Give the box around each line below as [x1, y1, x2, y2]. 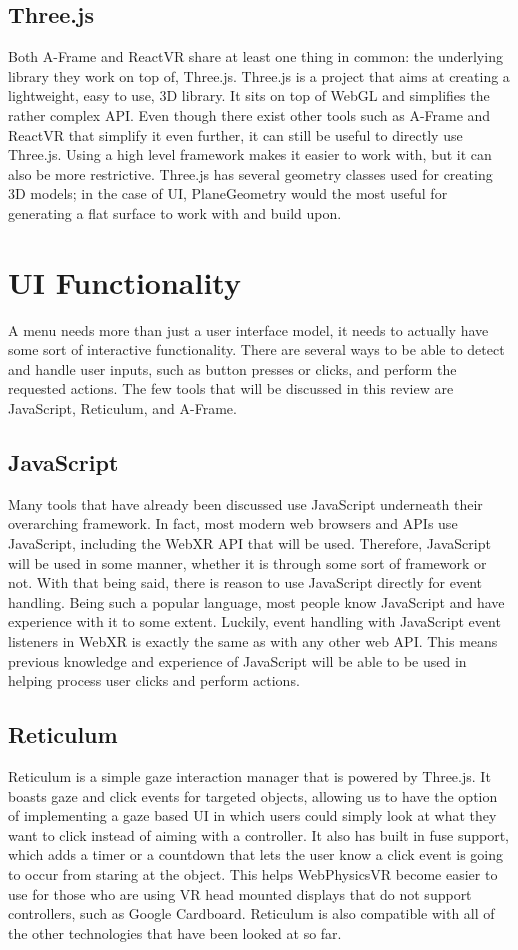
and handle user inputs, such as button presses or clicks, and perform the [8, 358, 457, 379]
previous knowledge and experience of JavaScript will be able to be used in [8, 650, 467, 671]
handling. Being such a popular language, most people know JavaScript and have [8, 591, 505, 612]
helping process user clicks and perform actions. [8, 670, 300, 691]
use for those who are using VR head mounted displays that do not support [8, 883, 472, 904]
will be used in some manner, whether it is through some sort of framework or [8, 552, 487, 573]
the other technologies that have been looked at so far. [8, 922, 342, 943]
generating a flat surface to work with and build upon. [8, 202, 342, 223]
